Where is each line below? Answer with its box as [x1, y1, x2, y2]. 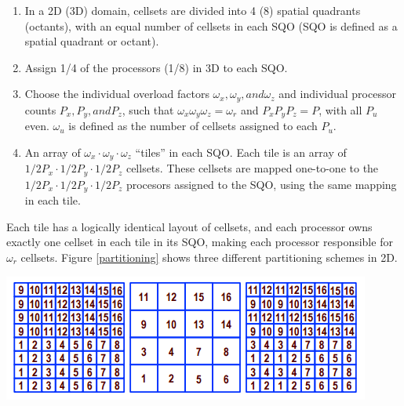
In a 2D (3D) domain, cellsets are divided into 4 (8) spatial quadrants [24, 2, 361, 18]
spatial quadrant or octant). [24, 33, 159, 49]
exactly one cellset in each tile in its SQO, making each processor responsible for [6, 234, 393, 250]
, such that [122, 101, 174, 118]
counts [24, 101, 56, 118]
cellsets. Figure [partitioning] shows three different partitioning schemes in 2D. [20, 249, 398, 266]
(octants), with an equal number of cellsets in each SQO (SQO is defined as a [24, 17, 398, 34]
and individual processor [278, 85, 396, 102]
